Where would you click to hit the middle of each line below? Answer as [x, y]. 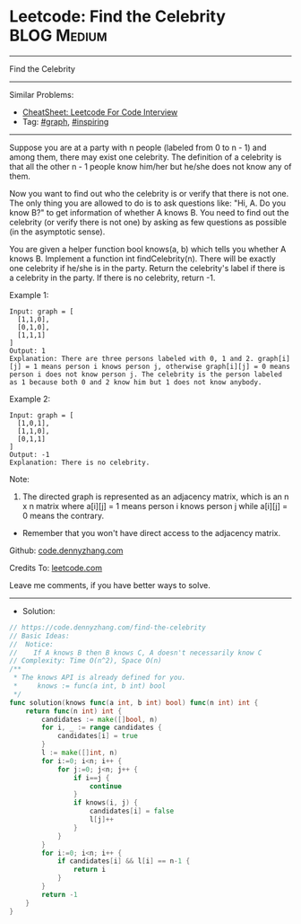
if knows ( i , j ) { [106, 803]
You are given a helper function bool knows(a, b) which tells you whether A [148, 249]
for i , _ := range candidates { [102, 728]
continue [106, 786]
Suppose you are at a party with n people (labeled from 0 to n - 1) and [138, 147]
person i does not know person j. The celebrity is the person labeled [146, 374]
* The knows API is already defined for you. [99, 678]
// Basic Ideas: [39, 636]
